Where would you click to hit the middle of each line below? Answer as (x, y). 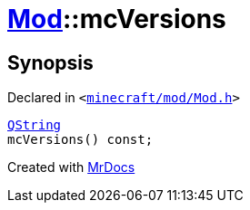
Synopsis (50, 62)
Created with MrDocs (71, 167)
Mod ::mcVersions (117, 19)
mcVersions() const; (80, 140)
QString (35, 125)
